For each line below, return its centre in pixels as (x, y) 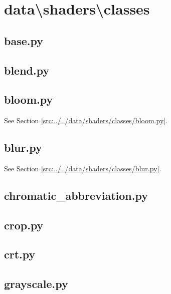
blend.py (27, 70)
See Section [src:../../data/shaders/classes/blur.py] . (83, 168)
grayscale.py (36, 284)
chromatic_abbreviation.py (76, 195)
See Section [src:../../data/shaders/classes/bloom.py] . (86, 120)
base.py (24, 40)
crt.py (20, 254)
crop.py (24, 225)
